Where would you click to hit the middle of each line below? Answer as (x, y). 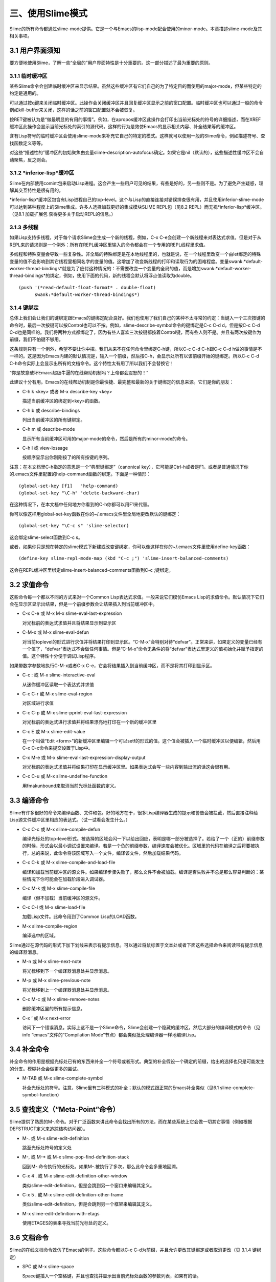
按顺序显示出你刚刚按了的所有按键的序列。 (67, 457)
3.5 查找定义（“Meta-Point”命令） (64, 1109)
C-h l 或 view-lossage (45, 448)
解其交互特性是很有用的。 (36, 190)
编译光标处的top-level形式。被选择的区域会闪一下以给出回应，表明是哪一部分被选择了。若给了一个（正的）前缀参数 (144, 838)
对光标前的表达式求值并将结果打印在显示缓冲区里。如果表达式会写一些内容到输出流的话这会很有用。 (127, 767)
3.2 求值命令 (29, 585)
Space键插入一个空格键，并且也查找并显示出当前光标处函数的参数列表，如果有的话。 (112, 1276)
